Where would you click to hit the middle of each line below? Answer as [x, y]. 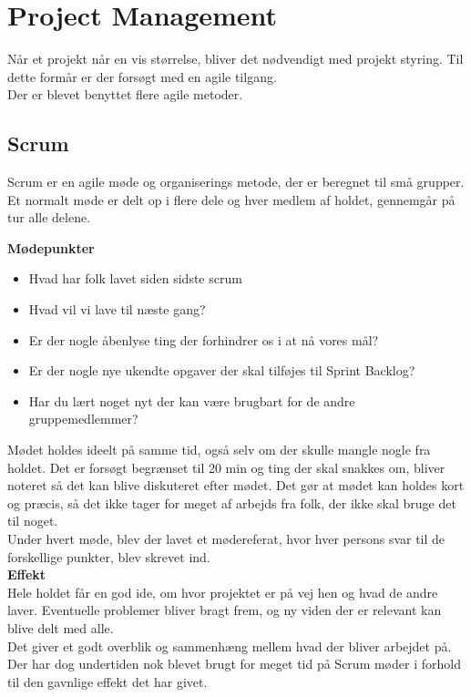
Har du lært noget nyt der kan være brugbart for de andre [192, 400]
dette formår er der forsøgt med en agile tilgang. [142, 76]
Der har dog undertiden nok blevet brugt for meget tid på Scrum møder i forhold [234, 664]
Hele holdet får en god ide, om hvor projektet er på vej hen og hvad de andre [223, 592]
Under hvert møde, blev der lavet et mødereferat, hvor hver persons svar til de [226, 539]
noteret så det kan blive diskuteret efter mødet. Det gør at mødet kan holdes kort [236, 485]
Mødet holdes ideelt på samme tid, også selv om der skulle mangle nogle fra [219, 450]
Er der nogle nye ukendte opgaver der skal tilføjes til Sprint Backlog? [222, 370]
